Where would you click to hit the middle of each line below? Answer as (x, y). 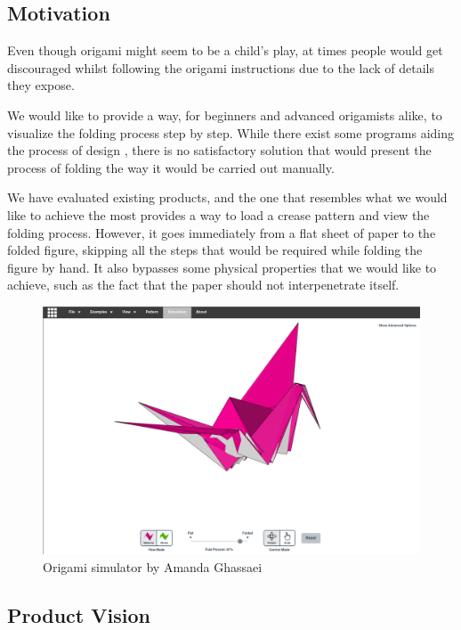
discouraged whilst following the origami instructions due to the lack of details (221, 67)
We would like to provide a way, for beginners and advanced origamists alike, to (225, 115)
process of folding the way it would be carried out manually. (171, 167)
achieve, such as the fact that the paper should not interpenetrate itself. (203, 285)
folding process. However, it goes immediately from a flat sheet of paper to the (222, 232)
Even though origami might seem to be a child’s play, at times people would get (225, 50)
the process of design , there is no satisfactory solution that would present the (219, 150)
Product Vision (79, 614)
